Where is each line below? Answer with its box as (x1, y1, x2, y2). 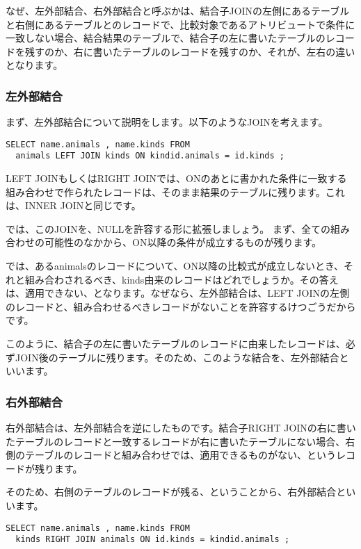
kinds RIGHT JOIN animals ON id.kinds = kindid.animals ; (15, 534, 290, 545)
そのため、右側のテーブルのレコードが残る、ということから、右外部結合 (6, 484, 337, 499)
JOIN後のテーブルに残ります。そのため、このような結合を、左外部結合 (15, 350, 339, 364)
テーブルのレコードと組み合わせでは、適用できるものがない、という (24, 448, 336, 462)
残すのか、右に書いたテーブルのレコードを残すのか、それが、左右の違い (24, 44, 355, 58)
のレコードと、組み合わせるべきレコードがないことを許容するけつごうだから (6, 299, 356, 313)
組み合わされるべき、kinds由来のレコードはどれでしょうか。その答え (24, 272, 339, 286)
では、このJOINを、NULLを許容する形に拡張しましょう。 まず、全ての (6, 221, 330, 236)
